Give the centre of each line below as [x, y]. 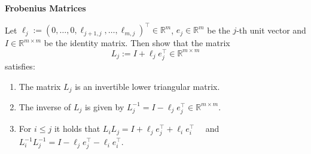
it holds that [77, 129]
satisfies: [20, 66]
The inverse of [45, 106]
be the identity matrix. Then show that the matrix [137, 43]
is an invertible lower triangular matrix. [147, 86]
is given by [104, 106]
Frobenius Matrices [45, 8]
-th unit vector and [271, 30]
